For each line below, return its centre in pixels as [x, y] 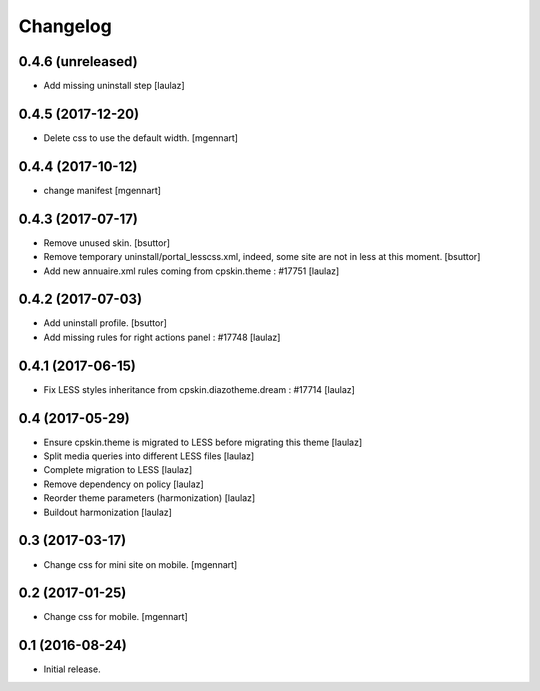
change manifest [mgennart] [102, 190]
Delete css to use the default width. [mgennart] [141, 137]
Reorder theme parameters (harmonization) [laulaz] [149, 498]
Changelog [65, 26]
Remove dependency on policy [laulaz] [123, 484]
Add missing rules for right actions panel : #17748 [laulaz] [162, 337]
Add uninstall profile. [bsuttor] [105, 323]
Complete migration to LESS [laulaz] [118, 470]
